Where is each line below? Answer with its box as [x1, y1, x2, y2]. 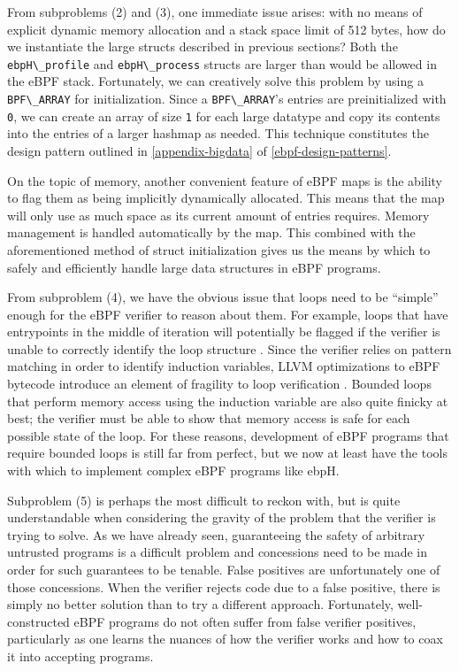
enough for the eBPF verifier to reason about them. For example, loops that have [7, 305, 448, 323]
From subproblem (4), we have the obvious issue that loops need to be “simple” [7, 288, 439, 306]
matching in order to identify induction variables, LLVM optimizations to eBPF [7, 357, 440, 375]
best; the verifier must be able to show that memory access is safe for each [7, 409, 410, 428]
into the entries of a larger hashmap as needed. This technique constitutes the [7, 124, 429, 143]
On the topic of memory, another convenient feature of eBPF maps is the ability [7, 171, 443, 189]
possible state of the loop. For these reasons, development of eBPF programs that [7, 426, 449, 444]
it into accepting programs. [7, 646, 154, 665]
